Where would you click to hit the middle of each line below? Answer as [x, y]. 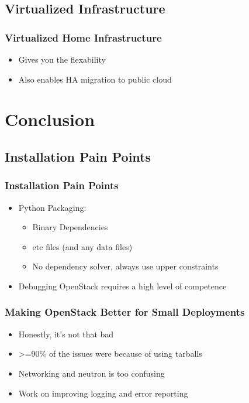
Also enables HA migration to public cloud [95, 79]
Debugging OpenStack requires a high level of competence [122, 286]
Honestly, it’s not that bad [66, 334]
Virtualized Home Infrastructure [83, 37]
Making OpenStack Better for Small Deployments [125, 312]
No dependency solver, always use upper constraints [125, 266]
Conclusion [50, 119]
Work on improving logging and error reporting [103, 393]
